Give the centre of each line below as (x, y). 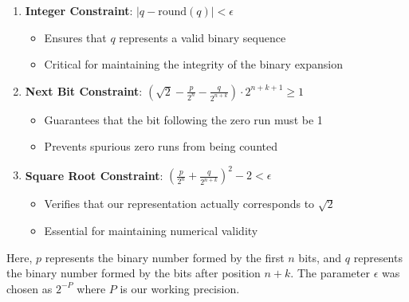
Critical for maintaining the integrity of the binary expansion (193, 64)
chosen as (29, 288)
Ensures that (75, 37)
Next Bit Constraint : (84, 90)
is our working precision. (180, 288)
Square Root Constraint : (94, 175)
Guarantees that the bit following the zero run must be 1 (183, 119)
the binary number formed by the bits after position (134, 273)
